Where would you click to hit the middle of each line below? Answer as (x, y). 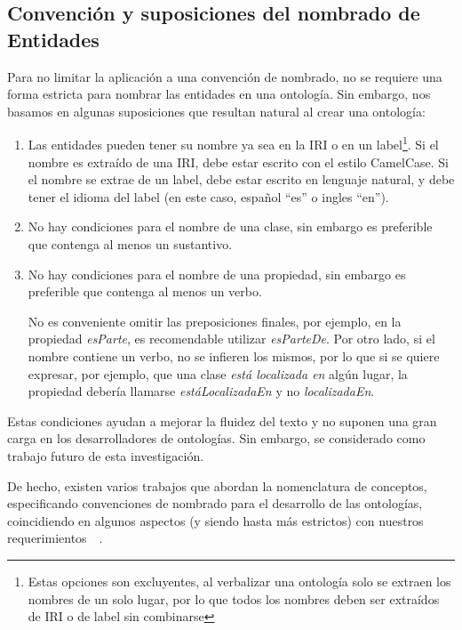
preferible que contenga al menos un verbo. (145, 291)
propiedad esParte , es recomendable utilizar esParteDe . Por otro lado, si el (231, 339)
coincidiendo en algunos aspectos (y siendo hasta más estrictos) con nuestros (215, 520)
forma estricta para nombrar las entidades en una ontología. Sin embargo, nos (219, 94)
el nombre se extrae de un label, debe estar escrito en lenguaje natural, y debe (241, 179)
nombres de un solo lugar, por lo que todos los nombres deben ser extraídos (234, 598)
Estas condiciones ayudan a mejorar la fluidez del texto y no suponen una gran (222, 420)
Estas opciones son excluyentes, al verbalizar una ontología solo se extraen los (239, 581)
